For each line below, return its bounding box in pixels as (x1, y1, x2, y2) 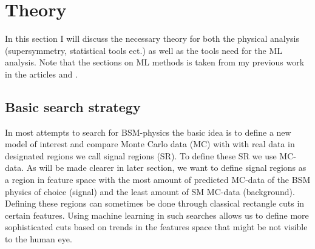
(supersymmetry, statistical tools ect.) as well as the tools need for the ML (5, 44, 283, 56)
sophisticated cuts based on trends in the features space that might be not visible (5, 221, 308, 233)
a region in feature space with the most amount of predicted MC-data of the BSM (5, 173, 311, 186)
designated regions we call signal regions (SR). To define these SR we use (5, 149, 277, 162)
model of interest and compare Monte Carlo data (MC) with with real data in (5, 138, 295, 150)
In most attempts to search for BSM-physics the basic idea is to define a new (5, 125, 291, 138)
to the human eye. (5, 233, 72, 245)
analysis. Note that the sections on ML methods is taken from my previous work (5, 56, 305, 68)
